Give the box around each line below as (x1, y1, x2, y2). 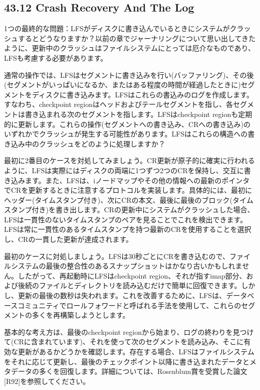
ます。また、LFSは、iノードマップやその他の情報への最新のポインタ (25, 175, 250, 185)
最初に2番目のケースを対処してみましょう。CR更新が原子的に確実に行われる (4, 155, 255, 166)
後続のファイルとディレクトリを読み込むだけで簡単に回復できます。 (18, 280, 241, 291)
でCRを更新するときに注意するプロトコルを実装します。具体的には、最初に (4, 185, 252, 195)
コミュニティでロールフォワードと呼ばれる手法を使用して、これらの (18, 300, 241, 310)
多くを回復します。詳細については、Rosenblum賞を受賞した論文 (39, 366, 247, 376)
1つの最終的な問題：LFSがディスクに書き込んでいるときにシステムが (4, 23, 230, 34)
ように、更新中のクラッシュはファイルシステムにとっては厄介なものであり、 (4, 43, 255, 53)
